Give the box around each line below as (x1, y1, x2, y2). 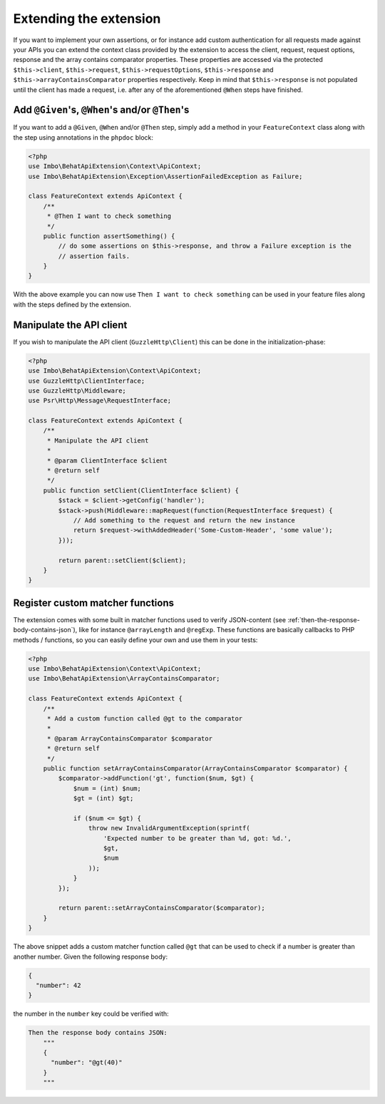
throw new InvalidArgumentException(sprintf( (88, 824, 250, 832)
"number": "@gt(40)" (51, 1058, 123, 1067)
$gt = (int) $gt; (73, 795, 134, 803)
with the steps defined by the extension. (13, 300, 131, 309)
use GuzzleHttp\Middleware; (28, 386, 126, 395)
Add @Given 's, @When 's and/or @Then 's (13, 104, 190, 116)
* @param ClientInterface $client (46, 456, 168, 465)
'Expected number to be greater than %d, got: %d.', (103, 834, 292, 842)
